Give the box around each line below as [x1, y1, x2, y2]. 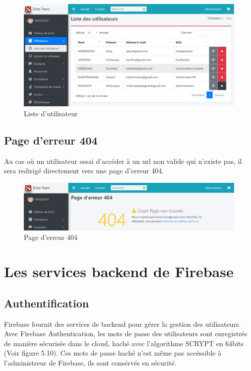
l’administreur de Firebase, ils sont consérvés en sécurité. [4, 357, 177, 368]
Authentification [4, 295, 89, 310]
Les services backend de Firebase [4, 261, 234, 282]
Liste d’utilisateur [24, 108, 78, 118]
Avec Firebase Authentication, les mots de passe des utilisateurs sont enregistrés [4, 328, 248, 339]
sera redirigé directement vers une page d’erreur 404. [4, 165, 164, 176]
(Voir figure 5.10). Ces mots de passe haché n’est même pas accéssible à [4, 348, 222, 358]
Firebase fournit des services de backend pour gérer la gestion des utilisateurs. [4, 318, 241, 329]
